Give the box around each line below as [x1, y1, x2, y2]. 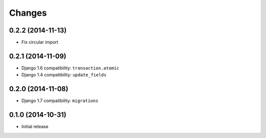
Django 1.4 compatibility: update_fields [21, 72, 107, 78]
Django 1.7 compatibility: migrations [21, 98, 99, 103]
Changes [9, 7, 47, 18]
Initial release [21, 124, 49, 130]
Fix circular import [21, 39, 59, 45]
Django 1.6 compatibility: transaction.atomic [21, 65, 119, 71]
